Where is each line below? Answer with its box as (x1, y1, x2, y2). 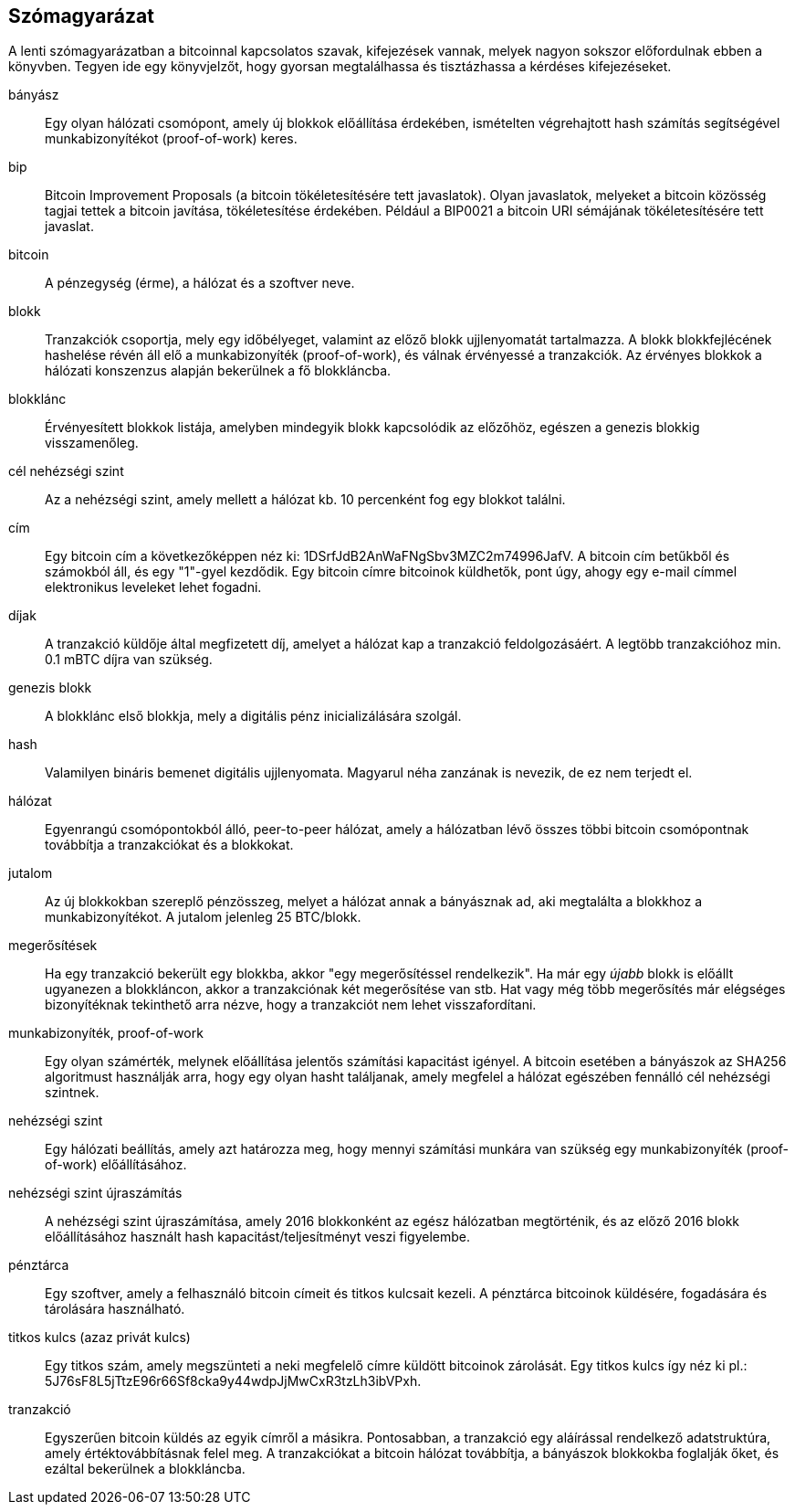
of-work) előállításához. (45, 1157, 187, 1173)
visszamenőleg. (45, 435, 139, 451)
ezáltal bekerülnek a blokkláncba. (45, 1461, 246, 1477)
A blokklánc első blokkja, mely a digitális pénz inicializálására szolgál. (45, 708, 462, 724)
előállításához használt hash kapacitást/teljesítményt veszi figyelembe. (45, 1229, 470, 1245)
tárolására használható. (45, 1301, 185, 1317)
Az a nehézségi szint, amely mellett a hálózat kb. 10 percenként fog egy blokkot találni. (45, 492, 566, 508)
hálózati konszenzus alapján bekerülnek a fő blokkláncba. (45, 363, 392, 379)
